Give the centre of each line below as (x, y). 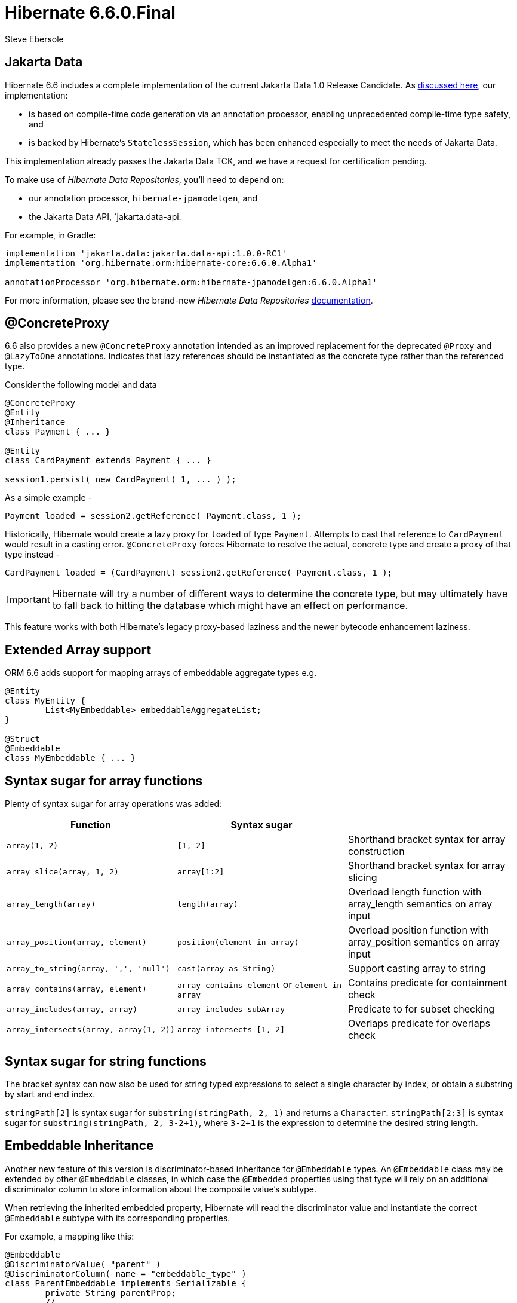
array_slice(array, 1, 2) (63, 871)
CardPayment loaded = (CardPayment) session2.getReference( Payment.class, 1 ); (199, 573)
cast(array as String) (226, 968)
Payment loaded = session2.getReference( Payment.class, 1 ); (153, 516)
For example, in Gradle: (50, 235)
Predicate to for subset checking (421, 1009)
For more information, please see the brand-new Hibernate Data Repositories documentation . (189, 300)
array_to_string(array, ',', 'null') (88, 968)
